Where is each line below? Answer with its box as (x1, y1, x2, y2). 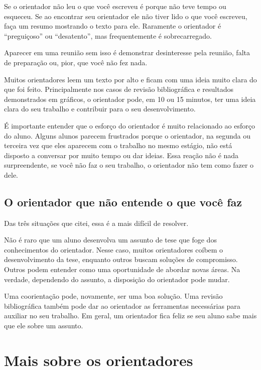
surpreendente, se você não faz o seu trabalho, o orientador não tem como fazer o (4, 160, 254, 170)
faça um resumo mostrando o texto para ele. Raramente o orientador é (4, 21, 221, 31)
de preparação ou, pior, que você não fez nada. (4, 57, 148, 67)
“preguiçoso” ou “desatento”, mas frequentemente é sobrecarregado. (4, 30, 212, 41)
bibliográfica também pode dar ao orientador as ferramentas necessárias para (4, 300, 240, 311)
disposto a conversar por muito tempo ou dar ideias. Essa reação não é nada (4, 150, 239, 160)
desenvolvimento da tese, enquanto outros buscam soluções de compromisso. (4, 254, 238, 265)
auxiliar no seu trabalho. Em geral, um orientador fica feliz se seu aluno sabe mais (4, 310, 257, 321)
